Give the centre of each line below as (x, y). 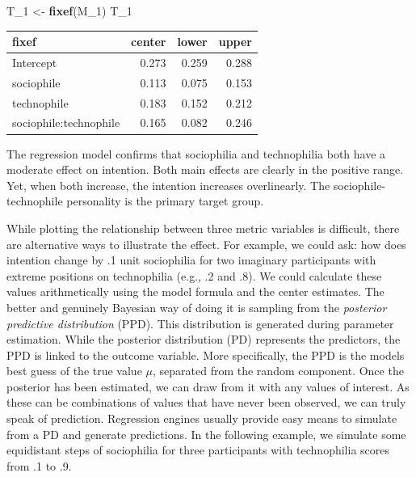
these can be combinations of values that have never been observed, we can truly (206, 402)
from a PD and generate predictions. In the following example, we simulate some (206, 434)
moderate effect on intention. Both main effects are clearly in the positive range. (205, 169)
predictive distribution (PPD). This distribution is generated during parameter (200, 323)
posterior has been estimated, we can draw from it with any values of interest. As (208, 386)
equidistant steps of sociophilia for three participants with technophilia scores (198, 450)
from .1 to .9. (39, 465)
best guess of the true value (74, 371)
